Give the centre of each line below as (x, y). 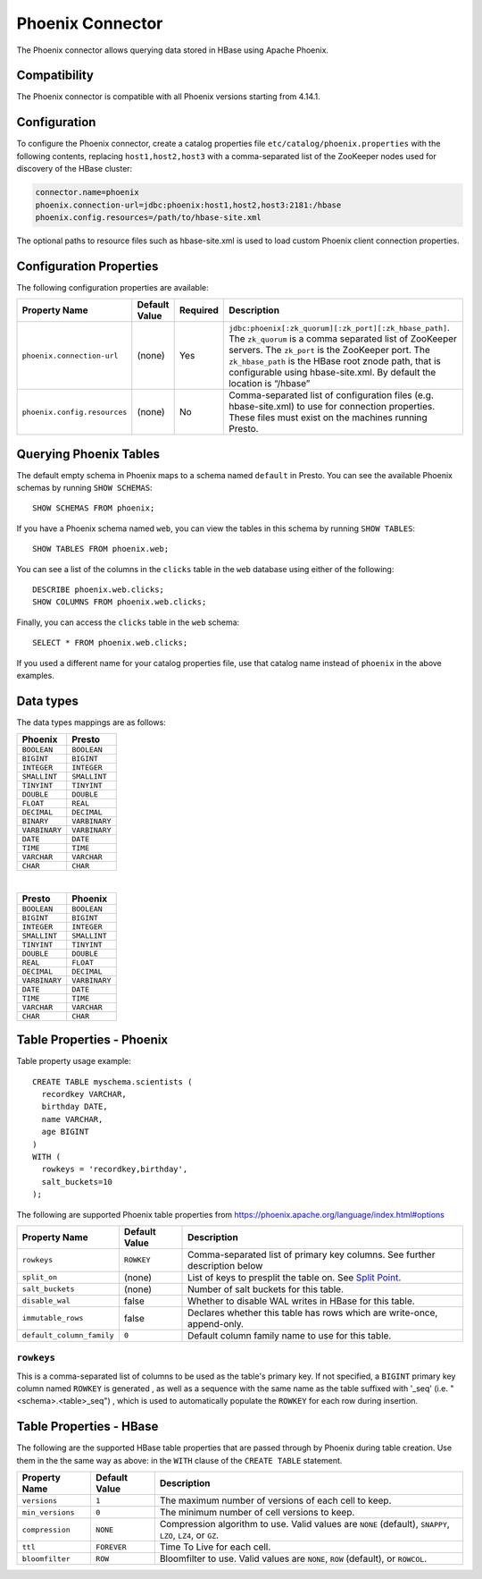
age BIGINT (65, 1132)
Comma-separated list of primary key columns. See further (312, 1254)
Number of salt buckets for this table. (266, 1289)
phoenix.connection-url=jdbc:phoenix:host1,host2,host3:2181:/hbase (188, 205)
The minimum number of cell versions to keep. (257, 1513)
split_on (40, 1277)
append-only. (216, 1323)
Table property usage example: (74, 1061)
